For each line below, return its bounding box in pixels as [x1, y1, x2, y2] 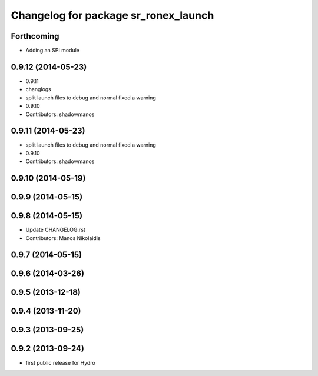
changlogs [25, 86, 51, 93]
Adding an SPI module [25, 47, 79, 54]
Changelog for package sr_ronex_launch [11, 9, 214, 22]
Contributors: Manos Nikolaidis [25, 234, 101, 241]
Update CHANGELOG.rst [25, 227, 85, 234]
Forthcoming [11, 31, 59, 41]
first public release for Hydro [25, 359, 95, 366]
